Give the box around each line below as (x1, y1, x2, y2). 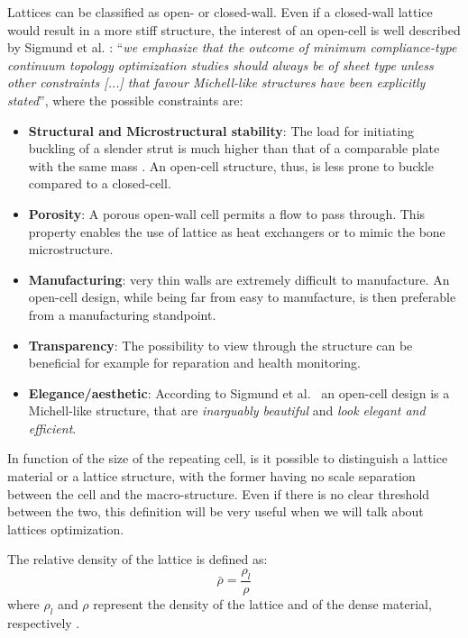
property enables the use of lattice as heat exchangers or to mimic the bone (28, 222, 445, 241)
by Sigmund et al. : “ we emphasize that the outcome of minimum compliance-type (7, 38, 457, 57)
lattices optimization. (7, 519, 124, 538)
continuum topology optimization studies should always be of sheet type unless (7, 55, 434, 74)
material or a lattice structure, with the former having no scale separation (7, 467, 416, 486)
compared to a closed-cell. (28, 174, 171, 193)
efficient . (28, 418, 77, 437)
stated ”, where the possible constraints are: (7, 90, 243, 109)
